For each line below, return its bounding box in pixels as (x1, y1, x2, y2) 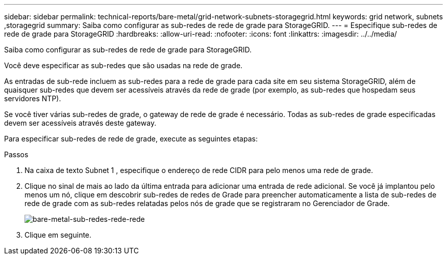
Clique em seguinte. (24, 231, 92, 239)
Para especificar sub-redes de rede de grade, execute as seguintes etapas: (4, 134, 258, 143)
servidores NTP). (4, 94, 61, 103)
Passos (4, 150, 29, 159)
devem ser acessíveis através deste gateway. (4, 119, 157, 127)
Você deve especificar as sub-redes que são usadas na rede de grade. (4, 61, 243, 70)
